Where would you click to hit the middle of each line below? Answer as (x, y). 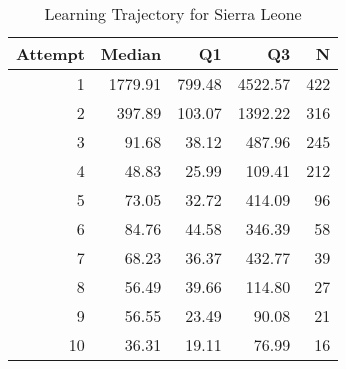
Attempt (50, 53)
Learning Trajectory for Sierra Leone (173, 13)
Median (131, 53)
